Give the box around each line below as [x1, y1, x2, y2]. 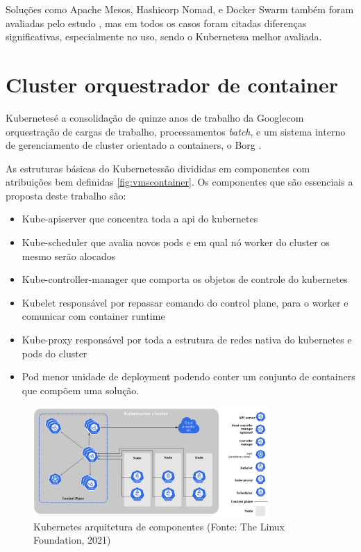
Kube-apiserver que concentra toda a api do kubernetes [22, 211, 258, 226]
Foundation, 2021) [33, 533, 111, 547]
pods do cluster [22, 346, 87, 360]
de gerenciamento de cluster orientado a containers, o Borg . [6, 138, 262, 152]
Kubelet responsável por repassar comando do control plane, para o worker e [22, 295, 349, 309]
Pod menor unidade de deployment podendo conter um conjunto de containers [22, 369, 355, 384]
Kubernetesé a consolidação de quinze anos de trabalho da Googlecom [6, 110, 304, 124]
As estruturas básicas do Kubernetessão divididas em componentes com [6, 161, 310, 175]
